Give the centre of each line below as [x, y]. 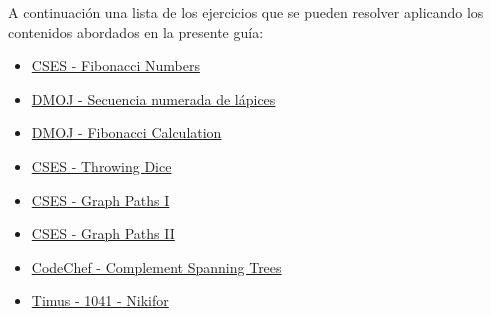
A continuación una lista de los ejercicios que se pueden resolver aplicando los [246, 12]
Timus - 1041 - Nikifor [100, 300]
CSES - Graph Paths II [103, 233]
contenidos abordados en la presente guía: [136, 31]
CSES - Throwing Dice [101, 165]
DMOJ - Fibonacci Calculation [126, 132]
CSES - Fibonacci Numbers [115, 65]
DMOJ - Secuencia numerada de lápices [153, 98]
